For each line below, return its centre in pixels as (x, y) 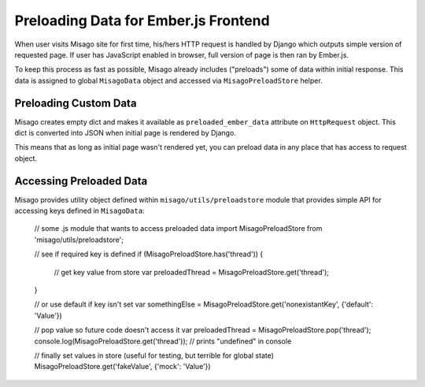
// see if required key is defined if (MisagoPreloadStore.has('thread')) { (149, 254)
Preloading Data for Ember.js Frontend (142, 20)
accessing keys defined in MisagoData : (79, 211)
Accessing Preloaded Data (81, 181)
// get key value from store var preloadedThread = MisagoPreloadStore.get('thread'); (192, 272)
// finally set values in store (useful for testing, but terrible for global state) (154, 355)
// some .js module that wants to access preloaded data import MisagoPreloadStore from (178, 229)
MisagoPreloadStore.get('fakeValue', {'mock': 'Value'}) (123, 367)
